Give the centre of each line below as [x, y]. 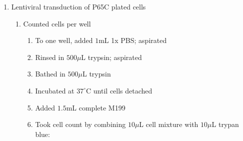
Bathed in [50, 74]
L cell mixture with [169, 124]
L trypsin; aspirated [111, 57]
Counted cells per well [57, 23]
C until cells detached [119, 90]
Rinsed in [50, 57]
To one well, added [64, 40]
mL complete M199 [96, 107]
